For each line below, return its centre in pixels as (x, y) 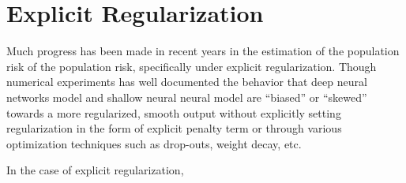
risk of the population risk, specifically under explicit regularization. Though (192, 66)
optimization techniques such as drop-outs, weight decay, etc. (154, 143)
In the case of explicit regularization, (95, 170)
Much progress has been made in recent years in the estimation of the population (203, 51)
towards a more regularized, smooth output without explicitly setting (174, 112)
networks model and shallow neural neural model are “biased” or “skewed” (187, 97)
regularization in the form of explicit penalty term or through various (174, 128)
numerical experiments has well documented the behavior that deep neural (187, 82)
